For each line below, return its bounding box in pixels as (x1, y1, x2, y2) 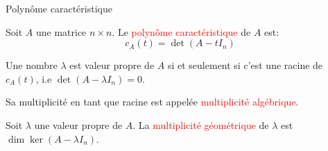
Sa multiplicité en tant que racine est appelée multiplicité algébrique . (6, 94, 299, 109)
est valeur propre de (69, 58, 155, 72)
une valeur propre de (34, 117, 123, 132)
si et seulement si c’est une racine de (167, 58, 323, 72)
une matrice (35, 24, 87, 39)
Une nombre (6, 58, 58, 72)
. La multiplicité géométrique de (132, 117, 269, 132)
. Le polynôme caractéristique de (112, 24, 251, 39)
